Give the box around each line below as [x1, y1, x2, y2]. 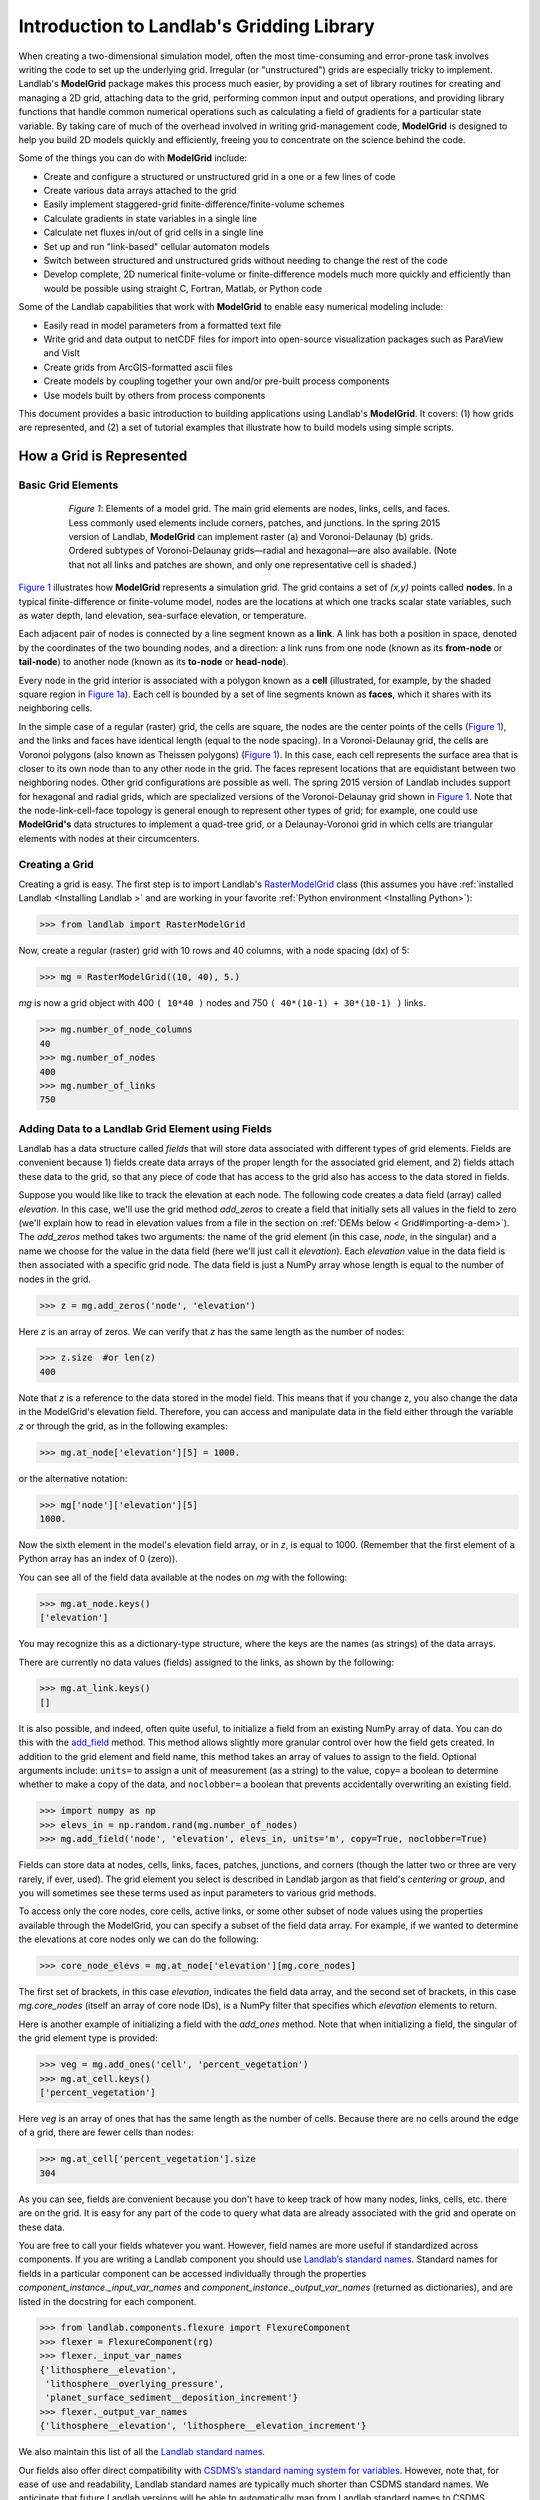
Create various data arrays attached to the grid [43, 185, 237, 197]
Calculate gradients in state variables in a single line [43, 212, 257, 224]
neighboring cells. [18, 702, 93, 714]
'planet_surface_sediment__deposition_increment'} [45, 2392, 299, 2404]
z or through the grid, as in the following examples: [18, 1420, 229, 1432]
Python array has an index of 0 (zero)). [18, 1553, 179, 1565]
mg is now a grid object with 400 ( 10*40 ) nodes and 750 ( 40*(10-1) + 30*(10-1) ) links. [18, 997, 427, 1009]
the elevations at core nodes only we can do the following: [18, 1933, 259, 1945]
